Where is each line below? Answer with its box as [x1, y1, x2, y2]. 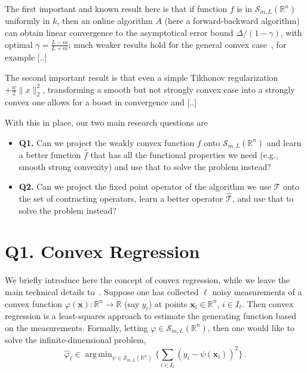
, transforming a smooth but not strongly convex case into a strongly [42, 83, 295, 95]
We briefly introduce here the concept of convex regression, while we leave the [5, 274, 290, 286]
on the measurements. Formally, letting [5, 321, 148, 333]
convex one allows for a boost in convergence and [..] [5, 96, 197, 108]
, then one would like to [207, 321, 294, 333]
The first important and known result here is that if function [5, 2, 228, 14]
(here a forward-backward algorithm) [164, 14, 300, 27]
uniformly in [5, 14, 50, 27]
